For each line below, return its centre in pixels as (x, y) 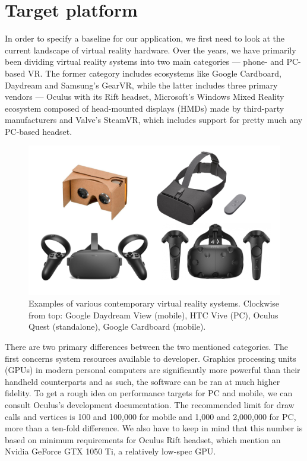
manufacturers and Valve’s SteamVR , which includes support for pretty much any (154, 120)
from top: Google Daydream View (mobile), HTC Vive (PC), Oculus (153, 315)
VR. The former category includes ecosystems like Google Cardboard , (154, 73)
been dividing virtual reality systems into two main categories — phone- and (144, 61)
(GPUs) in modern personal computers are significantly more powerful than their (153, 370)
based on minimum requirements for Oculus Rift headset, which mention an (143, 439)
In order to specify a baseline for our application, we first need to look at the (145, 38)
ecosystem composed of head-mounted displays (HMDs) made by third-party (145, 108)
